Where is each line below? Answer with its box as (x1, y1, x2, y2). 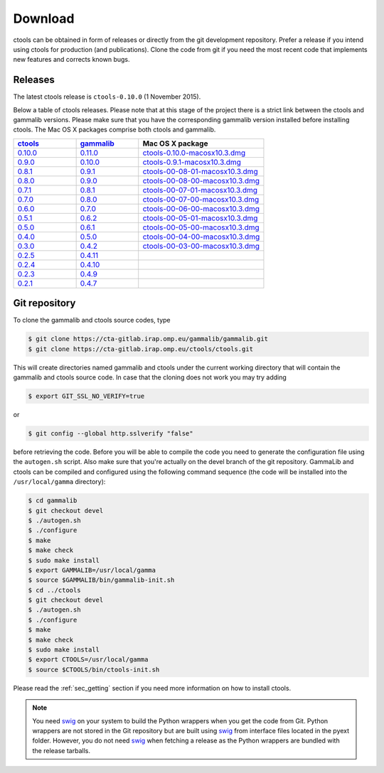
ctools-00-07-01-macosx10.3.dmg (142, 185, 258, 195)
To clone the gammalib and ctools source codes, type (13, 316, 171, 325)
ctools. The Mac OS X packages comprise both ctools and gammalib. (13, 125, 216, 134)
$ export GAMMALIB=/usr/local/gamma (28, 566, 156, 574)
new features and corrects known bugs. (13, 55, 131, 64)
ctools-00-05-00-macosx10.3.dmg (142, 222, 260, 232)
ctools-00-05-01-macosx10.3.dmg (142, 213, 258, 223)
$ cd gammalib (28, 497, 78, 504)
